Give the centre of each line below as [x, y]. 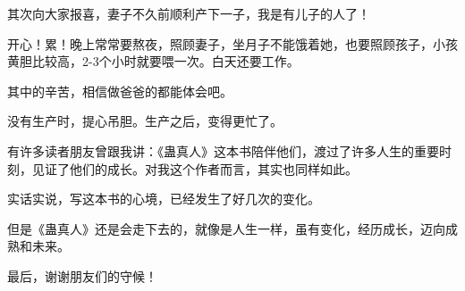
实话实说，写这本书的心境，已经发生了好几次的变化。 [164, 199]
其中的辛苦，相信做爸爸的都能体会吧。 [120, 91]
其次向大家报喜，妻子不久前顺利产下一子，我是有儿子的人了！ [189, 13]
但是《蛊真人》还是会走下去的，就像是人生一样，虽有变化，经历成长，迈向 [226, 228]
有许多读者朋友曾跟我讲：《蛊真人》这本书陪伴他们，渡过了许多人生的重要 [223, 150]
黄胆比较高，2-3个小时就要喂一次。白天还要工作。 [153, 61]
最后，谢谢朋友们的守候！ [82, 275]
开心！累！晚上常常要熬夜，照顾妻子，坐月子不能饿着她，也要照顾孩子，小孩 [232, 43]
